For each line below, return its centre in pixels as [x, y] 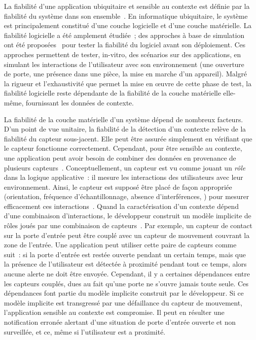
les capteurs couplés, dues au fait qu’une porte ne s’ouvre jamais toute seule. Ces [126, 283]
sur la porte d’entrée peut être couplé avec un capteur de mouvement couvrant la [127, 235]
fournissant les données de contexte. [80, 102]
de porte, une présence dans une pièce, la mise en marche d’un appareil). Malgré [126, 74]
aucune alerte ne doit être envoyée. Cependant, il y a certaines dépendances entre [127, 274]
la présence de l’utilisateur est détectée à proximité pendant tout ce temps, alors [126, 264]
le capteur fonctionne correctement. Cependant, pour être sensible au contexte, [123, 148]
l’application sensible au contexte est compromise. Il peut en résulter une [114, 312]
